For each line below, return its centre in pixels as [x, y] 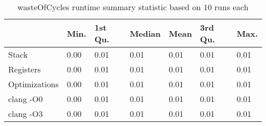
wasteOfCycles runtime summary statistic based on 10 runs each [133, 7]
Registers [25, 69]
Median [145, 33]
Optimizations [34, 84]
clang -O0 [26, 99]
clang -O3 [26, 114]
